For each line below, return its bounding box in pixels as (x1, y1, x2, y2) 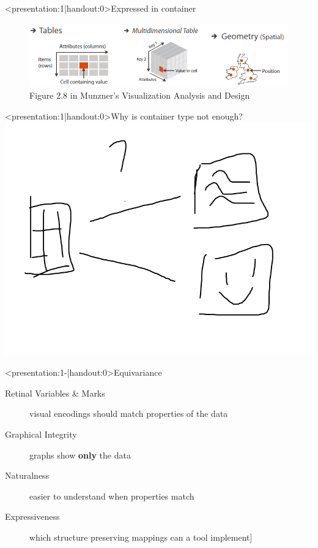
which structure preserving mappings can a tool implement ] (29, 531, 253, 544)
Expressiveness (5, 510, 60, 523)
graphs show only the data (29, 448, 131, 461)
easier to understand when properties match (29, 489, 194, 502)
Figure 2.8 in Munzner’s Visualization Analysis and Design (29, 88, 250, 101)
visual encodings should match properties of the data (29, 407, 228, 420)
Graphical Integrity (5, 428, 77, 441)
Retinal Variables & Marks (5, 386, 105, 399)
